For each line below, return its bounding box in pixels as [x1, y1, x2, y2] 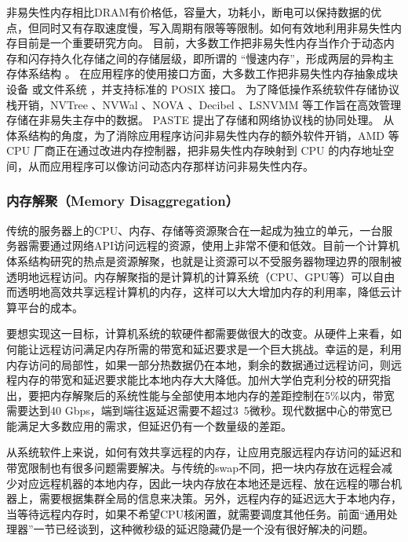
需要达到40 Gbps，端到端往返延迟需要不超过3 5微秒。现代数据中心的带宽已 [6, 402, 392, 419]
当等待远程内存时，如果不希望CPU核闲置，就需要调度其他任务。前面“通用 [6, 505, 387, 522]
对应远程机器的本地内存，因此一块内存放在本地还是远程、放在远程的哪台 [16, 474, 391, 491]
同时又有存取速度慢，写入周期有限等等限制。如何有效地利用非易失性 [38, 19, 391, 35]
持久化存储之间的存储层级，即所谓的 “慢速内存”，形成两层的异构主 [49, 49, 394, 66]
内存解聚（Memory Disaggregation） [6, 191, 239, 211]
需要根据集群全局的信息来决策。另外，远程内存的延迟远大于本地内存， [38, 490, 402, 507]
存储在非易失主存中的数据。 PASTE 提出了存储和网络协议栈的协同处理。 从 [6, 112, 395, 128]
